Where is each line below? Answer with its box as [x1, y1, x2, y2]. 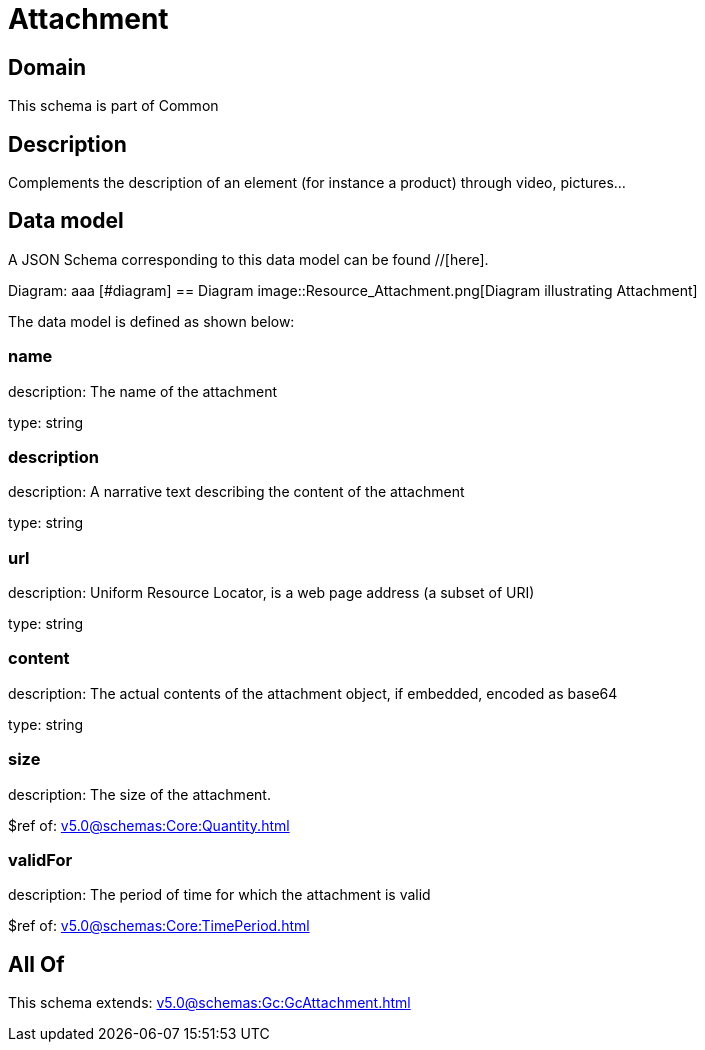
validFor [8, 849, 73, 870]
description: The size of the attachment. [8, 785, 271, 803]
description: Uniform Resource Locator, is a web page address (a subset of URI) [8, 584, 535, 602]
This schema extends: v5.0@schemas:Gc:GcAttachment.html [8, 994, 411, 1012]
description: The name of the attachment [8, 382, 277, 400]
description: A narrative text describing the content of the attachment [8, 483, 465, 501]
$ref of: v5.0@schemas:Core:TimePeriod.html [8, 917, 310, 935]
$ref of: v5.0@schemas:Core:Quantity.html [8, 816, 290, 834]
